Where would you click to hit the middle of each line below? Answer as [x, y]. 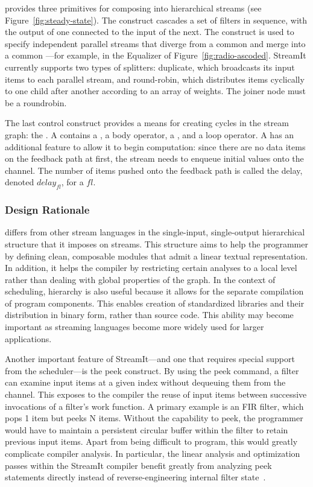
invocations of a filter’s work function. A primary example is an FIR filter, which [154, 406]
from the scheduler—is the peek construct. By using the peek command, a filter [152, 370]
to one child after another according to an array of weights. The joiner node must [155, 91]
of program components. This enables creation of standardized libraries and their [155, 303]
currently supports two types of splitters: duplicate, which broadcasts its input [150, 67]
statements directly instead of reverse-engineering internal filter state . [135, 477]
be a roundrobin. [36, 102]
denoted [20, 182]
